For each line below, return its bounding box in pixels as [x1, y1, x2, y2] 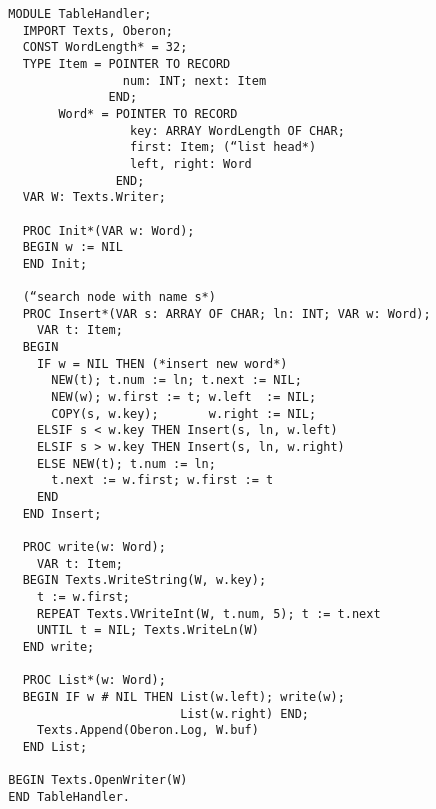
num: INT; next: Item [122, 73, 267, 88]
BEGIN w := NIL [22, 240, 123, 255]
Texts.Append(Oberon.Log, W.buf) [36, 723, 259, 738]
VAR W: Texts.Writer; [22, 190, 166, 205]
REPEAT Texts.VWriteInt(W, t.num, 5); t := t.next [36, 606, 381, 621]
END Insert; [22, 506, 102, 521]
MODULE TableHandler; [8, 7, 152, 21]
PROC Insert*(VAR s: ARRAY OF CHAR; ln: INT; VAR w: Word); [22, 306, 431, 321]
